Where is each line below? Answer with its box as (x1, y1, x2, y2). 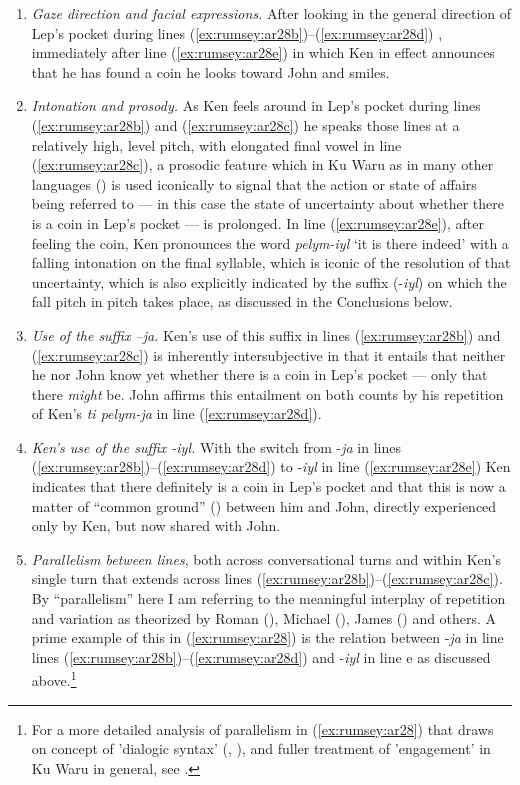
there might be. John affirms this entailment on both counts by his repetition (31, 383, 504, 404)
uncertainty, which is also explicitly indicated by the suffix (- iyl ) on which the (31, 271, 507, 292)
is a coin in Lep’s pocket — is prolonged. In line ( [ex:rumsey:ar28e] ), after (31, 212, 484, 233)
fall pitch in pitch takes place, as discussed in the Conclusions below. (31, 291, 453, 312)
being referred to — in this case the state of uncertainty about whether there (31, 193, 504, 214)
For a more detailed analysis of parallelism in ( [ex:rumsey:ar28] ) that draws (31, 718, 494, 739)
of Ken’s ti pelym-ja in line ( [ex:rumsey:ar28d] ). (31, 403, 322, 424)
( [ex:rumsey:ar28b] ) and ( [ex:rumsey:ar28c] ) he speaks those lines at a (31, 114, 460, 135)
